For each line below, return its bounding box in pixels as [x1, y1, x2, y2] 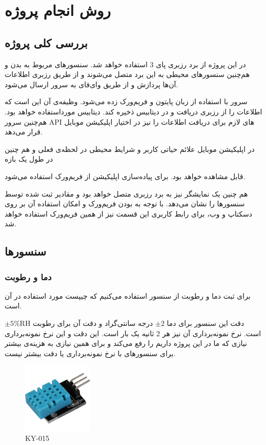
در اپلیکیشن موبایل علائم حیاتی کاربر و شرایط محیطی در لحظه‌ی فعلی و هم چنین [5, 143, 255, 154]
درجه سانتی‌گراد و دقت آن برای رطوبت [33, 318, 153, 328]
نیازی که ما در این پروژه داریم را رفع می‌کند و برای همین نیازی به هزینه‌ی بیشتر [5, 338, 247, 349]
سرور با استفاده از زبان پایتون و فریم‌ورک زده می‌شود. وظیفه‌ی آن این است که [5, 96, 248, 107]
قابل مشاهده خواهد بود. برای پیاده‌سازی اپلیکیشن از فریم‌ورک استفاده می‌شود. [5, 170, 245, 181]
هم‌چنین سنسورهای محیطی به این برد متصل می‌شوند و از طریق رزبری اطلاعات [5, 69, 250, 80]
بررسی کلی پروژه [5, 34, 88, 50]
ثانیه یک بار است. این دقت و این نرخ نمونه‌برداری [5, 327, 154, 338]
